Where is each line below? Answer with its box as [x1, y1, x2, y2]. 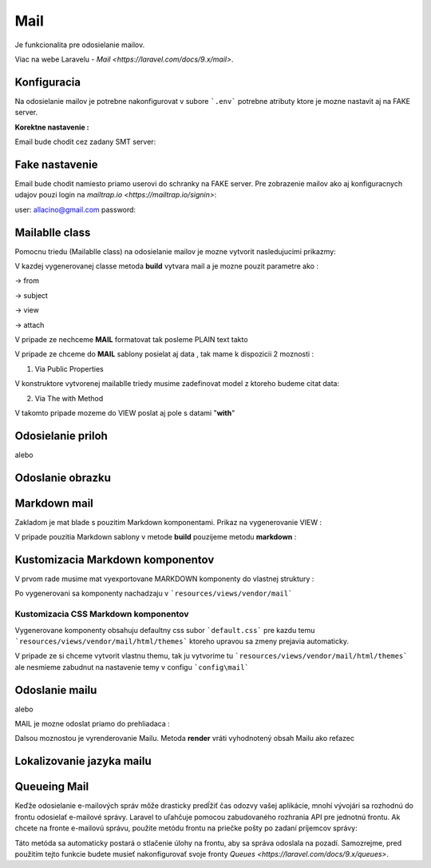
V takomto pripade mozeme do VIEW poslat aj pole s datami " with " [14, 408, 235, 417]
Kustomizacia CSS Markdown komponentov [14, 608, 189, 619]
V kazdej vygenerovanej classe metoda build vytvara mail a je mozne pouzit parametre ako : [14, 261, 319, 271]
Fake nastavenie [14, 157, 99, 171]
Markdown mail [14, 496, 93, 510]
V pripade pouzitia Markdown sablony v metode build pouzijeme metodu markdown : [14, 532, 297, 542]
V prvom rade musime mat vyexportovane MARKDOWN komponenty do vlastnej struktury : [14, 574, 314, 583]
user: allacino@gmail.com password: [14, 205, 136, 214]
